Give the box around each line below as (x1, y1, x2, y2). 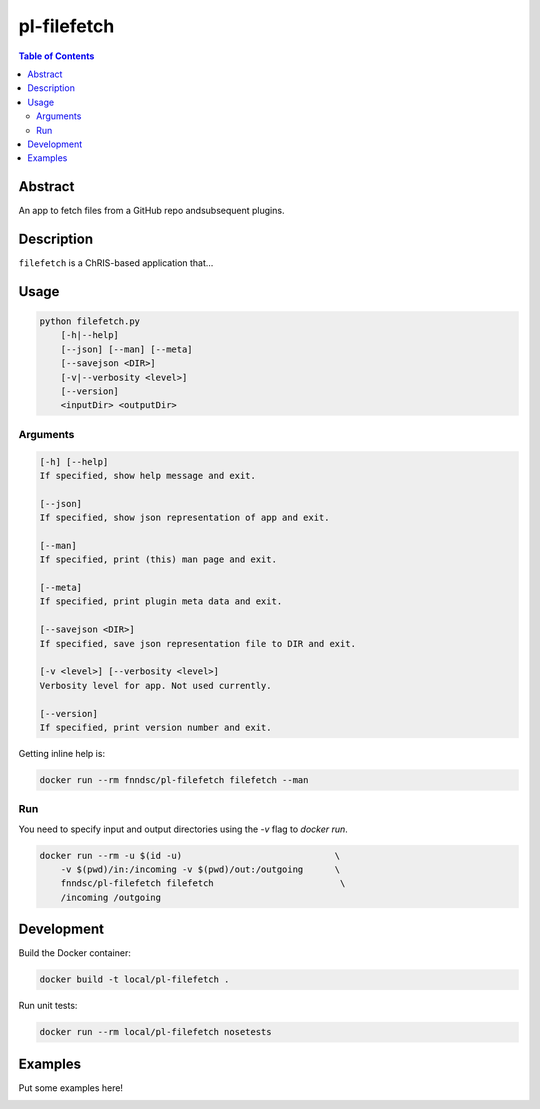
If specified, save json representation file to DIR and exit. (39, 638, 357, 649)
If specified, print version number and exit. (39, 722, 272, 733)
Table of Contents (18, 50, 95, 62)
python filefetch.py (39, 316, 140, 327)
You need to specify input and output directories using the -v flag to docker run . (18, 823, 349, 835)
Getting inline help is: (18, 747, 105, 759)
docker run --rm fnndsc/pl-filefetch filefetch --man (39, 774, 309, 785)
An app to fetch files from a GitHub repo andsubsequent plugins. (18, 205, 285, 217)
